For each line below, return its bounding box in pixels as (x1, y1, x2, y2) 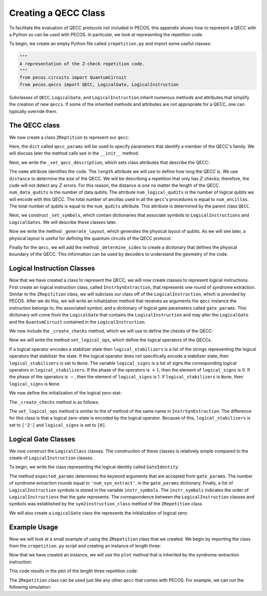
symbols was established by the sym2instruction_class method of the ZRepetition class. (9, 501, 204, 507)
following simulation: (9, 584, 51, 590)
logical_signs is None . (9, 380, 61, 386)
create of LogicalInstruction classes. (9, 455, 94, 461)
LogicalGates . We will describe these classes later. (9, 219, 117, 225)
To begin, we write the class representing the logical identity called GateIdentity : (9, 464, 179, 470)
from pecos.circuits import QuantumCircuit (19, 75, 127, 80)
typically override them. (9, 108, 58, 114)
